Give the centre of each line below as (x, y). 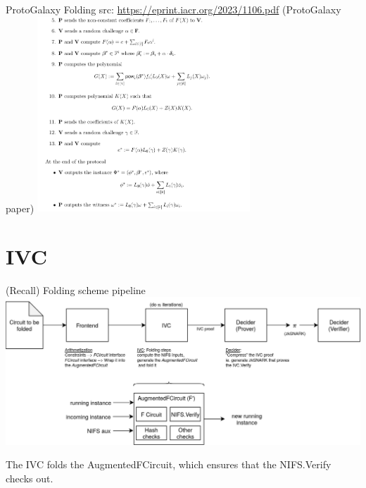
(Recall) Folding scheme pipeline (76, 289)
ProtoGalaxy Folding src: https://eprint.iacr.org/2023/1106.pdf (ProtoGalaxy (173, 9)
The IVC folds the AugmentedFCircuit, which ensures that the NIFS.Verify (169, 464)
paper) (20, 208)
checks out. (30, 478)
